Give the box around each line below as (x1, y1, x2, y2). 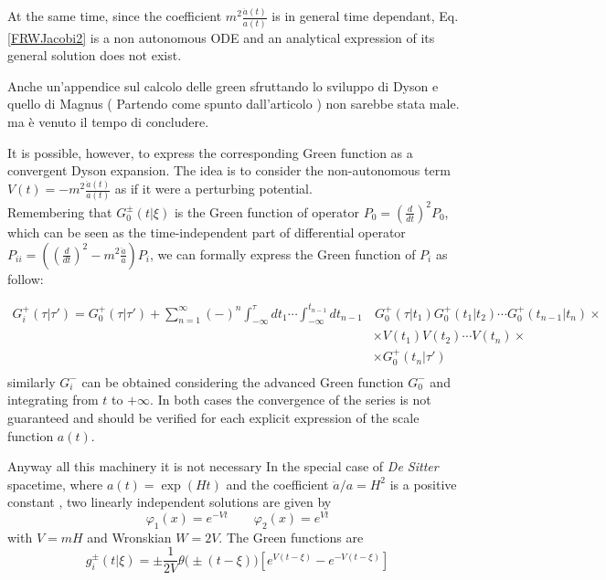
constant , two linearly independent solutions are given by (7, 492, 332, 511)
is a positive (389, 474, 457, 493)
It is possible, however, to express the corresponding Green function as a (7, 142, 413, 162)
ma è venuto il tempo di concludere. (7, 112, 209, 131)
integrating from (7, 390, 99, 409)
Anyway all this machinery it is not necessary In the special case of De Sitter (7, 457, 439, 476)
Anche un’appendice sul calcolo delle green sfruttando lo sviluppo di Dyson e (7, 76, 439, 95)
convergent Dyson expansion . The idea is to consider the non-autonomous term (7, 161, 451, 180)
